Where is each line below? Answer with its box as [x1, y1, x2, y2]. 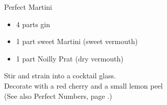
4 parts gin [16, 18, 51, 29]
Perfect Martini [4, 2, 53, 12]
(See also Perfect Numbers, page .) [4, 90, 112, 101]
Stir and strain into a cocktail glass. [4, 70, 116, 81]
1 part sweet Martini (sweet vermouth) [16, 36, 138, 47]
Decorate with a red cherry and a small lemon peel [4, 80, 163, 91]
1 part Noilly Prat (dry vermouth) [16, 53, 124, 64]
